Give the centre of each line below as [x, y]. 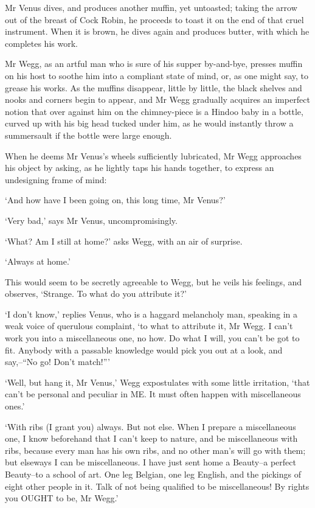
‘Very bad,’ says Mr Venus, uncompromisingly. [91, 220]
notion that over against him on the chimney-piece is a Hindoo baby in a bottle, [154, 111]
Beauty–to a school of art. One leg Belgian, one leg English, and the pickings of [153, 474]
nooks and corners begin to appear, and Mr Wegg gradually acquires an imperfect [157, 99]
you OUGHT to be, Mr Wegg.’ [62, 498]
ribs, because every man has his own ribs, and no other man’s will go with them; [155, 450]
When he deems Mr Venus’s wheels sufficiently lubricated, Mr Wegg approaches [153, 155]
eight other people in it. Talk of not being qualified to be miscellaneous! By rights [157, 486]
